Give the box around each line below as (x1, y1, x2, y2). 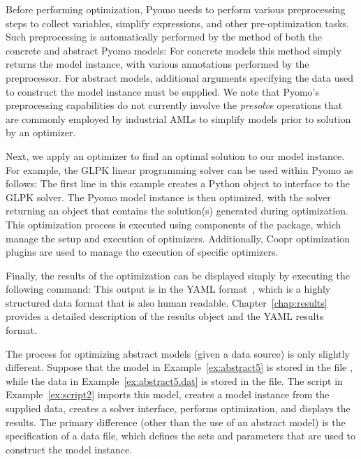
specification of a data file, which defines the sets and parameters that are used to (6, 428, 356, 443)
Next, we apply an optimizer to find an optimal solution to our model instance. (6, 148, 345, 163)
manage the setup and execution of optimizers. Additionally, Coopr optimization (6, 231, 350, 245)
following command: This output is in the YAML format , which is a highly (6, 282, 331, 296)
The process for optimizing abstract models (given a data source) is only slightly (6, 346, 351, 360)
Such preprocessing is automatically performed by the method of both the (6, 29, 323, 44)
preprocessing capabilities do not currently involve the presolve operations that (6, 98, 343, 112)
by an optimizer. (6, 125, 76, 140)
